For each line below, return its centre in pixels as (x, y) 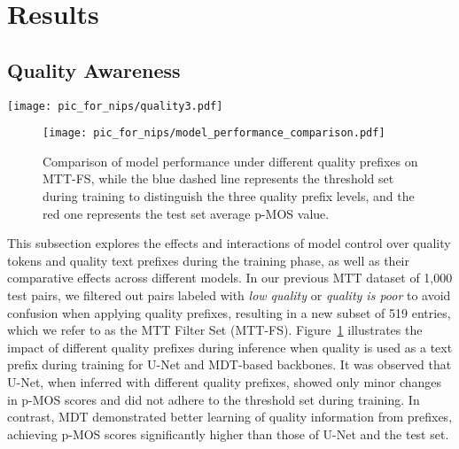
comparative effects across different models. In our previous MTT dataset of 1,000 (230, 278)
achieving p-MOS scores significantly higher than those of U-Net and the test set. (228, 434)
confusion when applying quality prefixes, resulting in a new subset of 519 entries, (229, 312)
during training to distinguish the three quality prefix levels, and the (229, 196)
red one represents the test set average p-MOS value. (186, 213)
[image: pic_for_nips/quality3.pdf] (115, 106)
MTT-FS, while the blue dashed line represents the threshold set (218, 178)
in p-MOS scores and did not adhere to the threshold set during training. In (214, 399)
